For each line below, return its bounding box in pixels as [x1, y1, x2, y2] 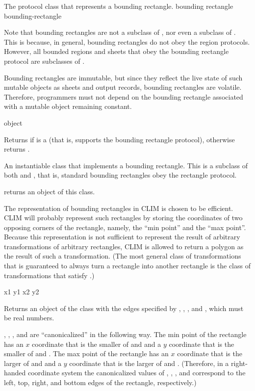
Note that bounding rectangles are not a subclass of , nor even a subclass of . [4, 27, 236, 37]
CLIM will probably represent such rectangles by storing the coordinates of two [4, 212, 243, 223]
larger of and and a [4, 358, 62, 368]
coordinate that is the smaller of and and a [32, 339, 161, 349]
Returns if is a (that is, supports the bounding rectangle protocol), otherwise [4, 134, 235, 144]
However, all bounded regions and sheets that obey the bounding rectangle [4, 46, 229, 56]
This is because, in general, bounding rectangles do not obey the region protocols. [4, 36, 250, 47]
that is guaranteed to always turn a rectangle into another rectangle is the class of [4, 261, 251, 271]
